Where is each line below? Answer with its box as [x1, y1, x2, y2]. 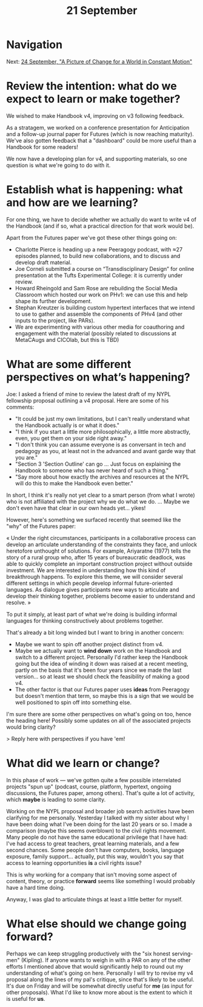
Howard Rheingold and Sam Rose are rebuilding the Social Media [15, 284, 178, 292]
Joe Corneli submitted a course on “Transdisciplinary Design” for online [15, 265, 195, 272]
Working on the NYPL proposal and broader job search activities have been [6, 807, 195, 814]
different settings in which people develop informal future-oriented [6, 579, 173, 587]
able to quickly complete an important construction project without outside [6, 560, 193, 567]
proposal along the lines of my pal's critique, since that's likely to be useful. [6, 975, 195, 983]
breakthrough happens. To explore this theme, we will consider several [6, 573, 183, 580]
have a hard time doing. [6, 884, 65, 891]
